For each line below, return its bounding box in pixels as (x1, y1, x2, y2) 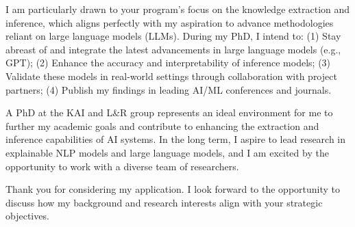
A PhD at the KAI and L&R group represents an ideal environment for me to (5, 105, 333, 120)
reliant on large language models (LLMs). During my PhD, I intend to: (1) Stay (5, 29, 341, 43)
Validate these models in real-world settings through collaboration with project (5, 68, 337, 83)
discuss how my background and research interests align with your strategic (5, 195, 323, 209)
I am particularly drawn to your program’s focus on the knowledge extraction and (5, 2, 350, 16)
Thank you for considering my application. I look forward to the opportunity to (5, 182, 341, 196)
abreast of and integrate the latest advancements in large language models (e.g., (5, 42, 341, 56)
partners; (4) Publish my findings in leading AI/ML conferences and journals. (5, 82, 332, 96)
